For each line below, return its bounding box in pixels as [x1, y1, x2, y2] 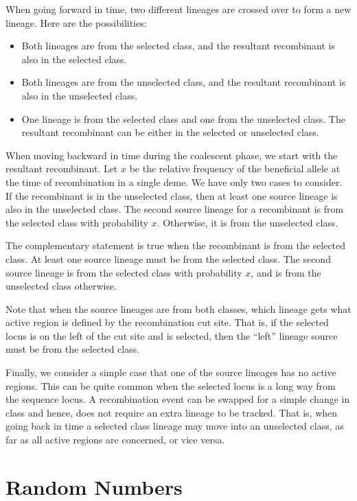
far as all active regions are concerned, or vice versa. [5, 432, 225, 447]
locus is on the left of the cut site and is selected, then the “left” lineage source [5, 328, 338, 342]
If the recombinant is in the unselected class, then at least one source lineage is [5, 188, 338, 202]
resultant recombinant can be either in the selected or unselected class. [21, 125, 319, 139]
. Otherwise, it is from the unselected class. [157, 215, 338, 229]
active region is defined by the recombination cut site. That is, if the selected [5, 315, 329, 329]
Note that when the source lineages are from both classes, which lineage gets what [5, 301, 352, 316]
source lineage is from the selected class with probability [5, 265, 242, 279]
